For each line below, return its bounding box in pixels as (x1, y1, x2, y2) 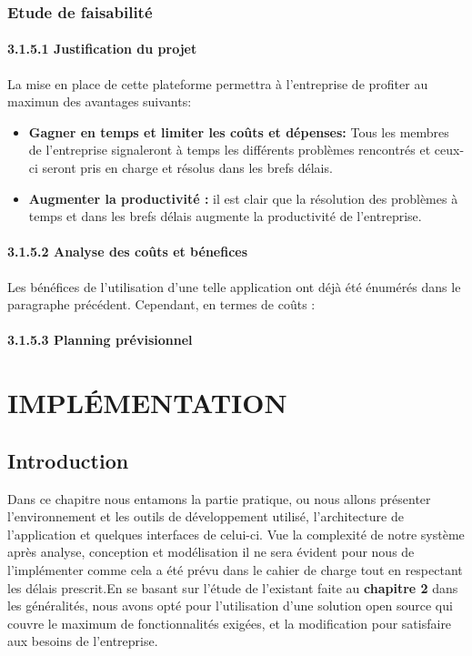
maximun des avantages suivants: (7, 92, 192, 111)
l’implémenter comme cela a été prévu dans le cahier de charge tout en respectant (7, 560, 463, 579)
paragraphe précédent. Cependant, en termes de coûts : (7, 295, 316, 314)
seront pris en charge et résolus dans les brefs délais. (42, 158, 333, 177)
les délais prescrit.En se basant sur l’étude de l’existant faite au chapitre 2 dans (7, 578, 458, 597)
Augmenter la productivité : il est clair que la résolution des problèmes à (28, 188, 458, 207)
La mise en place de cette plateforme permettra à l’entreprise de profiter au (7, 74, 428, 93)
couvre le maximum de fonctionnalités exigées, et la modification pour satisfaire (7, 613, 452, 632)
